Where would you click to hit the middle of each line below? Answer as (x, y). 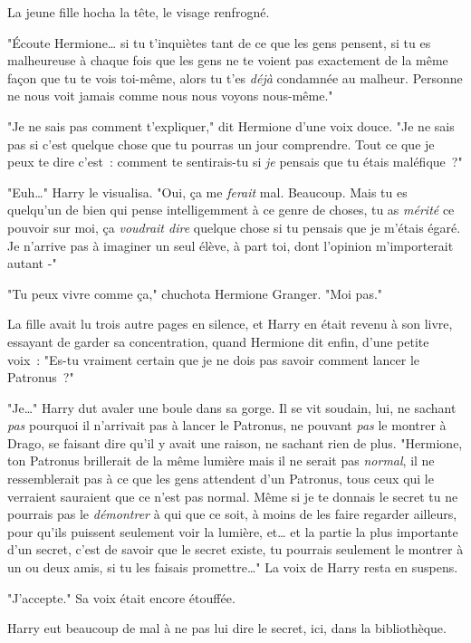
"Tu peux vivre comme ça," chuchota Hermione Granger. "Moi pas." (195, 293)
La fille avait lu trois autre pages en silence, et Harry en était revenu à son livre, (230, 324)
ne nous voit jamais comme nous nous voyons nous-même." (170, 96)
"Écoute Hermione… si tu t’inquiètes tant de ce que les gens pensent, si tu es (219, 42)
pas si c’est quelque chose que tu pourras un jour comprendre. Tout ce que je (221, 144)
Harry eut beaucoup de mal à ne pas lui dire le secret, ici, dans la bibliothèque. (227, 628)
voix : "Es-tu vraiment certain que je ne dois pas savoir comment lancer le (214, 359)
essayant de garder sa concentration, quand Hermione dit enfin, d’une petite (218, 341)
